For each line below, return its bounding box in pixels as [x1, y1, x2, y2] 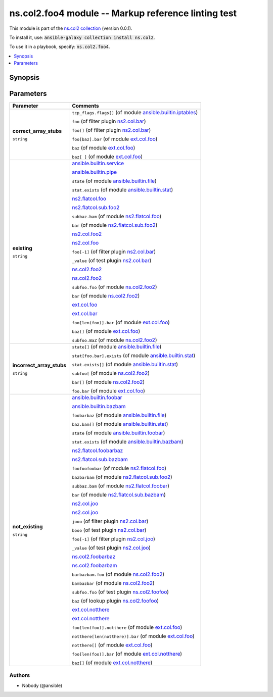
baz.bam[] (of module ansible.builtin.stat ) [71, 421, 168, 428]
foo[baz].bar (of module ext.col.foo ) [71, 135, 158, 142]
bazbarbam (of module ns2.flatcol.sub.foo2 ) [71, 474, 173, 481]
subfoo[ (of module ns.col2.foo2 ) [71, 370, 150, 377]
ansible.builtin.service [71, 160, 124, 167]
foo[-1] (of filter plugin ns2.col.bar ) [71, 248, 156, 255]
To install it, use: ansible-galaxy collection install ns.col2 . [9, 34, 155, 40]
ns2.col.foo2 [71, 230, 102, 237]
